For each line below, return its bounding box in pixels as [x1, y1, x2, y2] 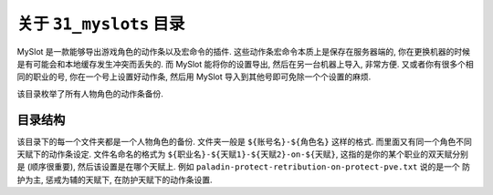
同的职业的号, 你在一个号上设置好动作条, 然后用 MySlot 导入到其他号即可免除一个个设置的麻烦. [16, 71, 372, 82]
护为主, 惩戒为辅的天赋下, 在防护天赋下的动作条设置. [16, 174, 213, 185]
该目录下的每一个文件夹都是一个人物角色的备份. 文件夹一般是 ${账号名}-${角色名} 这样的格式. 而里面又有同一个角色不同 [16, 136, 472, 147]
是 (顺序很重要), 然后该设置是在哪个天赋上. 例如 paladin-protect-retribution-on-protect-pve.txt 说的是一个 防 [16, 161, 470, 172]
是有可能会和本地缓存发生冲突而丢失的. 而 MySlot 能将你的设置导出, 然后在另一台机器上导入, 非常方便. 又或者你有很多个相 [16, 58, 474, 69]
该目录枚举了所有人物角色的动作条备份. [16, 87, 164, 99]
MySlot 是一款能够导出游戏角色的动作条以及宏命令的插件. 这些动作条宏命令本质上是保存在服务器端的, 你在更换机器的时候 [16, 46, 470, 56]
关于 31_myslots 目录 [16, 14, 185, 34]
